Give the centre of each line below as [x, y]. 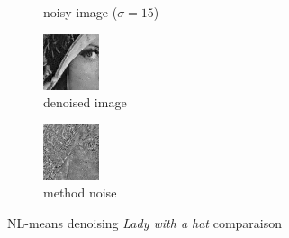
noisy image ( [81, 12]
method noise [80, 192]
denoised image [85, 102]
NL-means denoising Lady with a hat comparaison [145, 222]
